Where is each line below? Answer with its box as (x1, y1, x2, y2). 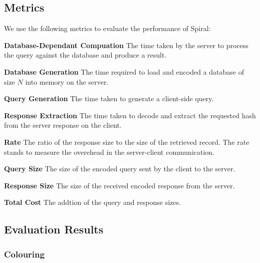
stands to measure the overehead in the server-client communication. (4, 146, 215, 157)
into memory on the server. (25, 76, 109, 87)
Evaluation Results (4, 221, 104, 237)
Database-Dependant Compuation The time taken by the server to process (4, 40, 248, 50)
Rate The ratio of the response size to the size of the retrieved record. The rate (4, 136, 249, 147)
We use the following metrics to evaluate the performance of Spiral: (4, 23, 211, 34)
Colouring (4, 247, 45, 260)
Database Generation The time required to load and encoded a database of (4, 66, 244, 77)
